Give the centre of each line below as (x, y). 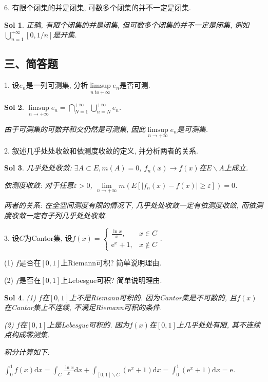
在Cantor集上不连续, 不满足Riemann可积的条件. (83, 307)
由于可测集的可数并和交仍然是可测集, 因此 (75, 129)
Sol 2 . (14, 107)
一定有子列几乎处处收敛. (66, 215)
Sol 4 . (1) (20, 297)
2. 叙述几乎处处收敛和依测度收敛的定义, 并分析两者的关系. (101, 150)
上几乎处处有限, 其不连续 (218, 324)
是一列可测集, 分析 (57, 85)
